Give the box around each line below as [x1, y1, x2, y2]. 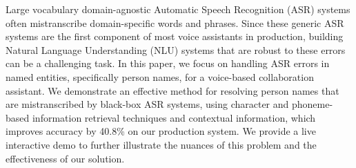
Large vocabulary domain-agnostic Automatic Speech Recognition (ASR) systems [6, 2, 350, 16]
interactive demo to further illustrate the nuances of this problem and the [6, 137, 317, 151]
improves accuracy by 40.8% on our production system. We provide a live [6, 124, 316, 138]
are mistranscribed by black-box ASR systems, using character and [6, 97, 289, 111]
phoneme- [292, 97, 333, 111]
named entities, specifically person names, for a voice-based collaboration [6, 69, 314, 84]
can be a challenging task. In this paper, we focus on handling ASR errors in [6, 56, 330, 71]
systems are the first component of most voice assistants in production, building [6, 29, 344, 44]
